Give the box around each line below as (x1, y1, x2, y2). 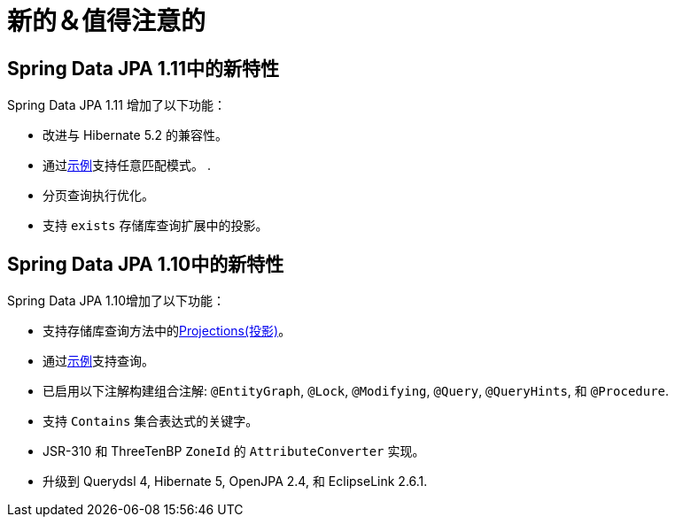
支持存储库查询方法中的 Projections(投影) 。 (43, 323, 291, 339)
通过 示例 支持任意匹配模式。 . (43, 158, 211, 173)
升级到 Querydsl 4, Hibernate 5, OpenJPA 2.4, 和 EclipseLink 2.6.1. (43, 474, 428, 489)
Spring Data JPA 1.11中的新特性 (7, 57, 280, 80)
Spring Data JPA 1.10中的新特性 (7, 252, 284, 275)
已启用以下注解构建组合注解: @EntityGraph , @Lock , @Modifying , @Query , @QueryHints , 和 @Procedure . (43, 383, 670, 399)
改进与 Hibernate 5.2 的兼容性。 (43, 127, 229, 143)
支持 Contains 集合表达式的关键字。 (43, 413, 259, 429)
